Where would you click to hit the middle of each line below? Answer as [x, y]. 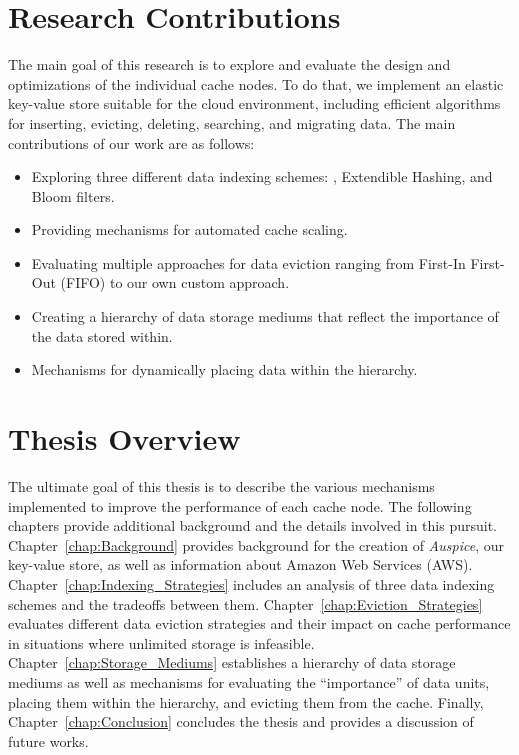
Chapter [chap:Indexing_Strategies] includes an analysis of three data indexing [251, 583]
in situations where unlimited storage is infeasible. [161, 642]
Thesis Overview [124, 438]
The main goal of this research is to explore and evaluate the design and [229, 64]
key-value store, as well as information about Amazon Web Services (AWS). [240, 564]
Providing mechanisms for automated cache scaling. [189, 229]
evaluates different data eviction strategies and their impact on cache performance [259, 623]
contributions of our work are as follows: [131, 142]
